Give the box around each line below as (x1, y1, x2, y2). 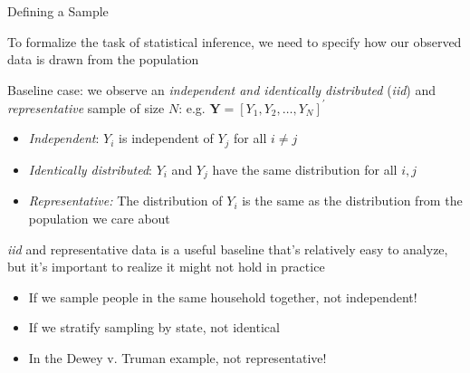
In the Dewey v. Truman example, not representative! (28, 348, 327, 367)
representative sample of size (7, 98, 165, 117)
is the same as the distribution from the (242, 191, 463, 210)
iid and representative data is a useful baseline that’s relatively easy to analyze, (7, 239, 448, 258)
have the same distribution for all (212, 159, 398, 178)
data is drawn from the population (7, 50, 199, 69)
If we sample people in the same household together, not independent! (28, 287, 417, 306)
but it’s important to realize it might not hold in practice (7, 257, 325, 276)
